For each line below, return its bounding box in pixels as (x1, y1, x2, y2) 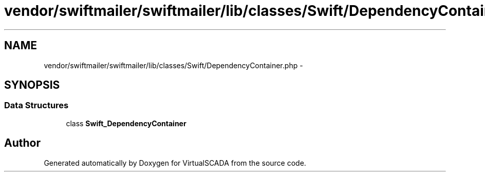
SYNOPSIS (4, 79, 60, 92)
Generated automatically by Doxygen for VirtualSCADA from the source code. (44, 158, 306, 167)
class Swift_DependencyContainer (66, 119, 186, 128)
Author (4, 136, 41, 150)
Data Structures (4, 100, 69, 111)
